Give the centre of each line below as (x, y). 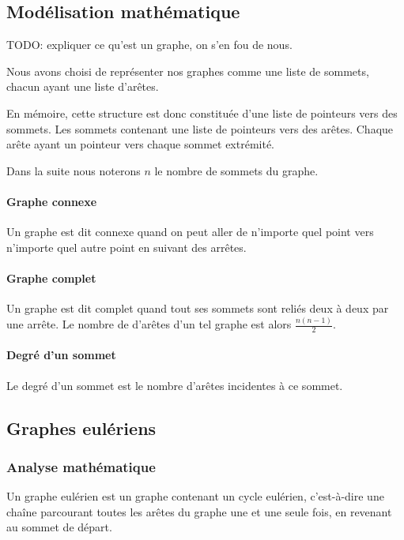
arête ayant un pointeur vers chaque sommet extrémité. (140, 144)
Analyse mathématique (81, 466)
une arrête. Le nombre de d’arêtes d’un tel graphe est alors (149, 324)
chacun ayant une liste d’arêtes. (83, 86)
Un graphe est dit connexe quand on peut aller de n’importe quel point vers (190, 232)
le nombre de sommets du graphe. (236, 170)
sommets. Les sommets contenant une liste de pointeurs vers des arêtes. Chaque (200, 128)
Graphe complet (51, 277)
